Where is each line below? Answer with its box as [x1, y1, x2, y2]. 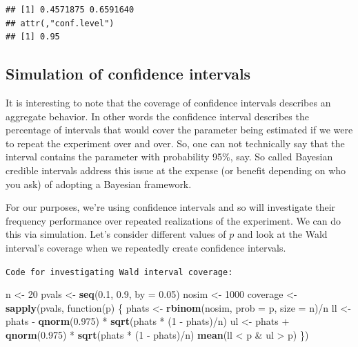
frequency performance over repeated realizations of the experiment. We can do [6, 213, 341, 227]
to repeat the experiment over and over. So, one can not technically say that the [6, 135, 345, 150]
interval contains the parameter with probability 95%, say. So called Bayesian [6, 149, 333, 164]
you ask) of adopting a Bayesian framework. [6, 176, 192, 191]
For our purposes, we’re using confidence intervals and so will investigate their [6, 200, 336, 214]
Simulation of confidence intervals [6, 63, 251, 84]
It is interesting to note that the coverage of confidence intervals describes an [6, 95, 331, 109]
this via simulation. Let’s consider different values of [6, 227, 226, 241]
